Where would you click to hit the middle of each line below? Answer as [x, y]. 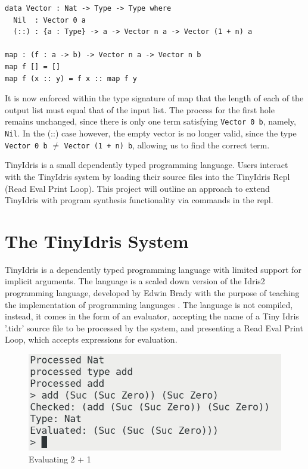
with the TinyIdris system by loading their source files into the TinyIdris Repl [147, 176]
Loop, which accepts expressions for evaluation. [91, 339]
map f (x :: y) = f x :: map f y [71, 78]
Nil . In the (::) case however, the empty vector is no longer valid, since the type [151, 133]
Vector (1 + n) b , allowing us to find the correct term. [167, 145]
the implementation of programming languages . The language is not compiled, [149, 304]
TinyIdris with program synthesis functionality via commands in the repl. [139, 200]
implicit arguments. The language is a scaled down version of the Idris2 [135, 281]
